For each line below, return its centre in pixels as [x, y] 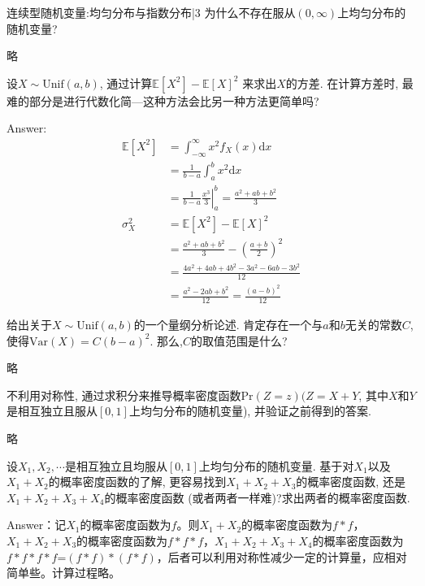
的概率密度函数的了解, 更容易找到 [137, 482]
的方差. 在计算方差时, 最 [349, 82]
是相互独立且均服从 [116, 465]
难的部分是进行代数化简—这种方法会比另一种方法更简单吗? [163, 100]
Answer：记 [37, 525]
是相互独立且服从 [52, 411]
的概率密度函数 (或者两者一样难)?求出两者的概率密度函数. [257, 497]
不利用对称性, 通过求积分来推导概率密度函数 [124, 395]
